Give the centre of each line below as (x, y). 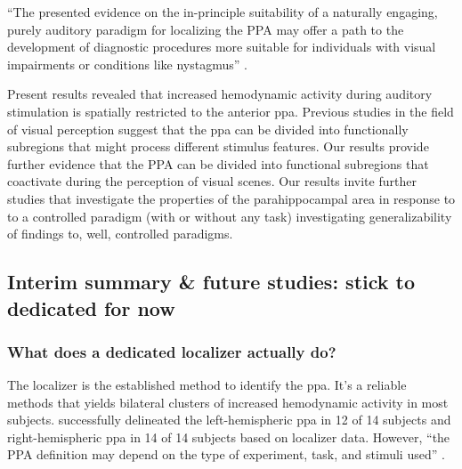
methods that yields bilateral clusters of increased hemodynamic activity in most (228, 402)
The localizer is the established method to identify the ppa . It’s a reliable (207, 385)
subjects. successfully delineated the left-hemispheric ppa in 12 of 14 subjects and (229, 420)
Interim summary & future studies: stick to (211, 282)
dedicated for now (91, 307)
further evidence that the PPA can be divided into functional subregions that (218, 163)
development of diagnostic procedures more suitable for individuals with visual (222, 47)
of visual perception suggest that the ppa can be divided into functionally (208, 129)
